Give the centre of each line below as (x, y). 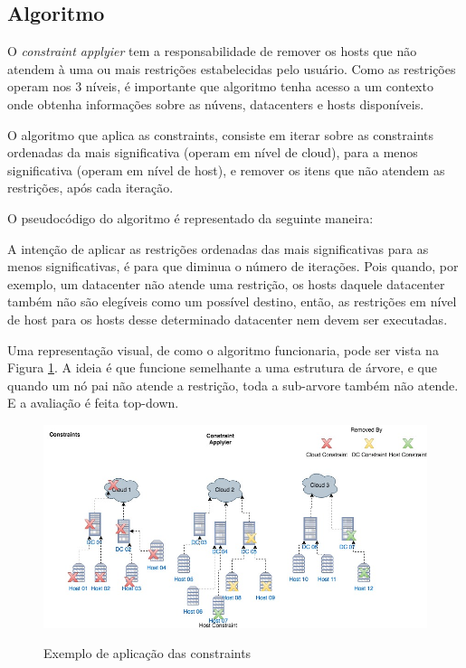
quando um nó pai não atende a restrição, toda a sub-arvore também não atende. (233, 385)
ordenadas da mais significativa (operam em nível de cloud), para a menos (213, 152)
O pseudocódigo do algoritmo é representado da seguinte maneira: (190, 217)
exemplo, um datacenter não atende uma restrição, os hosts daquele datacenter (226, 283)
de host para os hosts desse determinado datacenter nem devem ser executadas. (228, 319)
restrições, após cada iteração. (90, 188)
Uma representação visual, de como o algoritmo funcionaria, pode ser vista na (223, 349)
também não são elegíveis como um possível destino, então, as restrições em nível (232, 301)
